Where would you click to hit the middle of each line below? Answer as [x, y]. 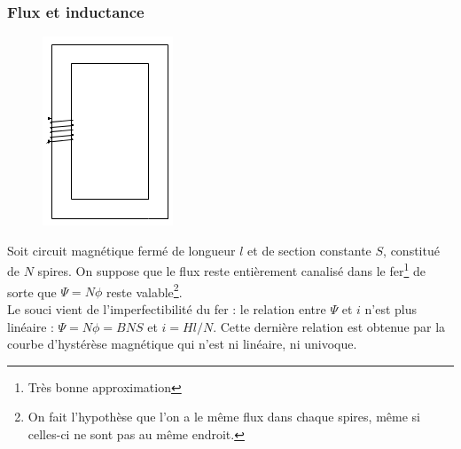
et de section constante [309, 250]
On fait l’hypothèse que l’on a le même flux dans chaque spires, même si [224, 417]
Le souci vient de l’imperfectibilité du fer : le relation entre [167, 308]
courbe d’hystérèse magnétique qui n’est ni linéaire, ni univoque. [182, 344]
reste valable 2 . [144, 290]
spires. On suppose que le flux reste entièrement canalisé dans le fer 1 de [231, 270]
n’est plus [391, 308]
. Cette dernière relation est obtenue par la [329, 326]
